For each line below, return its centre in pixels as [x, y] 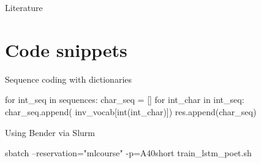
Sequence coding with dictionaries [69, 79]
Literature [24, 7]
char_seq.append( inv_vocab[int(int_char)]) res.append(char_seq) [131, 111]
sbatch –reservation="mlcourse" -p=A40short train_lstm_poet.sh [128, 153]
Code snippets [66, 49]
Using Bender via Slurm [50, 132]
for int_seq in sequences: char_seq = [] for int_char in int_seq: [125, 100]
